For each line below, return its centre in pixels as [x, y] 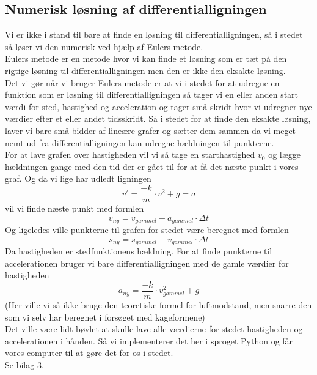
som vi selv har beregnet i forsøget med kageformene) [105, 317]
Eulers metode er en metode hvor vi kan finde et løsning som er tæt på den [146, 58]
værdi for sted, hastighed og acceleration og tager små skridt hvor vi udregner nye [158, 106]
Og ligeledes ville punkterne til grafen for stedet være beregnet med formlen [147, 230]
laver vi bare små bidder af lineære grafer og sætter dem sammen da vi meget [151, 130]
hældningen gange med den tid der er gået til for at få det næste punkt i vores [152, 166]
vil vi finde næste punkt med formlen [75, 208]
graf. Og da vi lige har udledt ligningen [78, 178]
